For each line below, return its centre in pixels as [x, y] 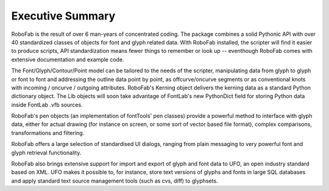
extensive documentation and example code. [68, 59]
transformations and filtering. [48, 133]
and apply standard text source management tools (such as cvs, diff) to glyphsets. [115, 181]
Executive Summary [63, 16]
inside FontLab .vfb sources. [47, 105]
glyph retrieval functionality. [46, 153]
